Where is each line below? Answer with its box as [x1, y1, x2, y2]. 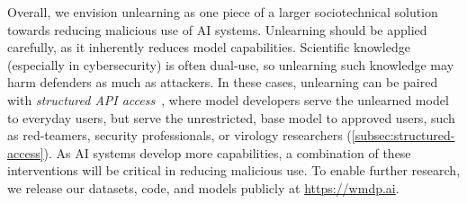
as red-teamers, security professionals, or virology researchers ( [7, 126, 352, 145]
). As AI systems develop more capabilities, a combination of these [43, 143, 411, 162]
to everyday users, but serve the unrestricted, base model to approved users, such [7, 108, 455, 127]
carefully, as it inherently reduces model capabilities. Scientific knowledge [7, 38, 410, 57]
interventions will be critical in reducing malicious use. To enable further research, [7, 161, 461, 180]
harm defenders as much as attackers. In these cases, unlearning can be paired [7, 73, 438, 92]
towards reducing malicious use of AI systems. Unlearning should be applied [7, 20, 427, 39]
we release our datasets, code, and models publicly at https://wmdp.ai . [7, 178, 400, 197]
